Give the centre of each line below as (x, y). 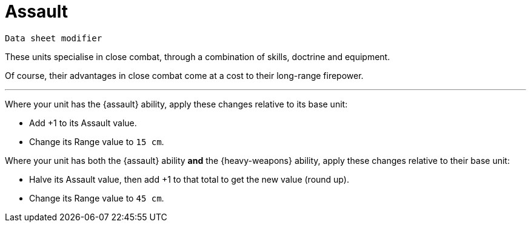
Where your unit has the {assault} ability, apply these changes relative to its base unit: (176, 104)
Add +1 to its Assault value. (83, 123)
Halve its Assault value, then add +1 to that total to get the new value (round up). (189, 179)
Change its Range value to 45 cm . (97, 198)
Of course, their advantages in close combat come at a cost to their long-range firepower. (184, 75)
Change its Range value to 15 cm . (97, 141)
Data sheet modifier (54, 38)
